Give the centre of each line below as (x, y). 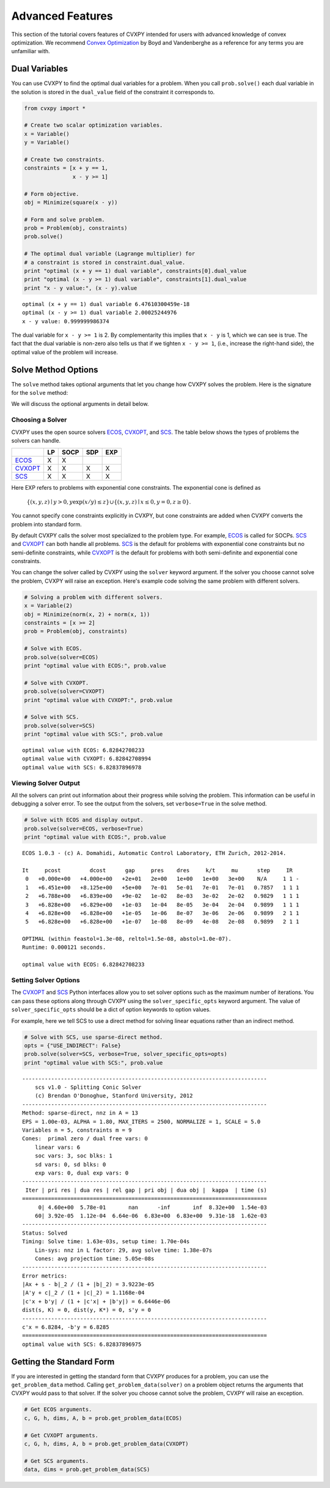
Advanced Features (62, 16)
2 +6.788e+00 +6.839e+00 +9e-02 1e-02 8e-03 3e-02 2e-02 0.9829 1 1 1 (162, 896)
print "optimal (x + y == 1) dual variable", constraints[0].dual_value (135, 271)
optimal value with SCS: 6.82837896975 (82, 1344)
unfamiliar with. (31, 51)
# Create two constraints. (64, 159)
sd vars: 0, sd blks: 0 (70, 1164)
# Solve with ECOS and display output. (84, 820)
